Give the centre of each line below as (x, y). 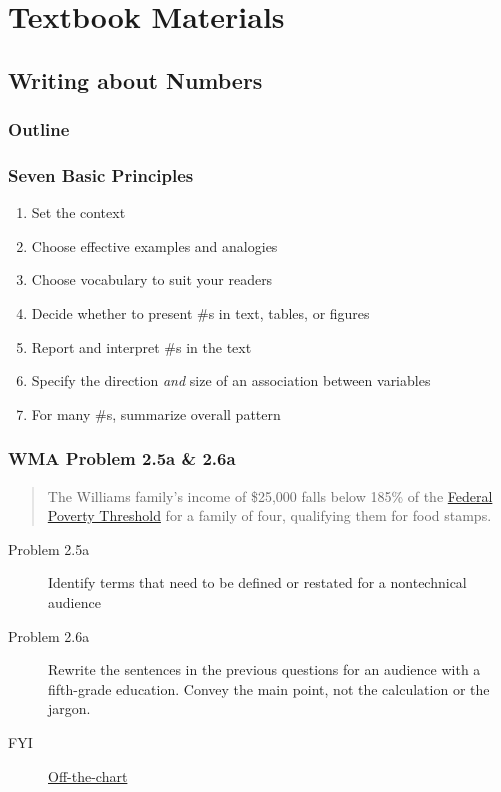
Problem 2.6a (49, 635)
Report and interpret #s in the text (141, 346)
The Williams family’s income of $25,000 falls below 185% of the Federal (270, 495)
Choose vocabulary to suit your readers (152, 279)
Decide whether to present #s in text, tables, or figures (200, 313)
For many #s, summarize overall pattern (156, 413)
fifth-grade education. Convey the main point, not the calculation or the (269, 688)
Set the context (78, 212)
